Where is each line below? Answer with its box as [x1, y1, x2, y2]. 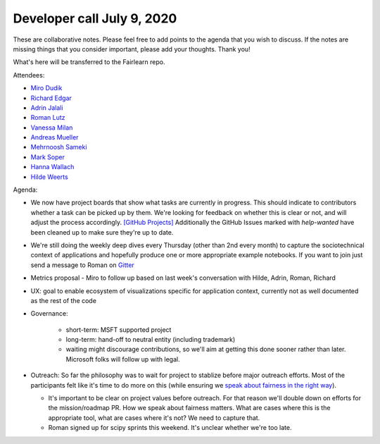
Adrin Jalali [30, 103, 63, 112]
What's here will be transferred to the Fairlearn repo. [13, 58, 165, 66]
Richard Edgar [30, 94, 72, 102]
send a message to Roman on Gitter [30, 261, 135, 269]
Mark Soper [30, 152, 65, 161]
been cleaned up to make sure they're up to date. [30, 228, 174, 236]
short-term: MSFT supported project [65, 325, 172, 334]
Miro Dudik [30, 84, 63, 92]
